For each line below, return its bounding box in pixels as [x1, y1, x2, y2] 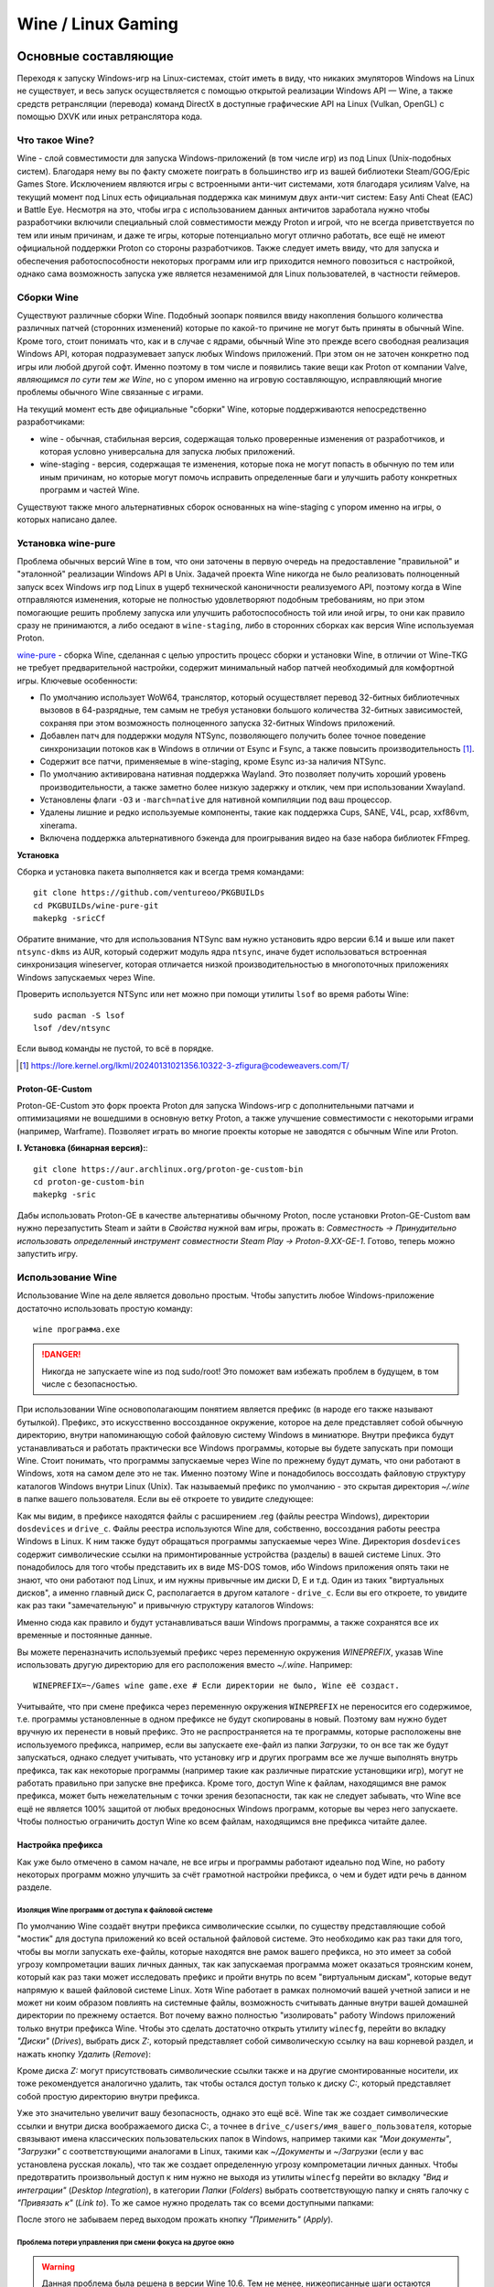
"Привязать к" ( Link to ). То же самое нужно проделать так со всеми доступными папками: [16, 2196, 374, 2208]
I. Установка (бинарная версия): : [16, 1143, 148, 1154]
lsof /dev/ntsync [33, 1023, 111, 1033]
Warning [41, 2260, 75, 2272]
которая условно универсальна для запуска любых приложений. [39, 446, 295, 456]
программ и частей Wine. [39, 485, 141, 496]
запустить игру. [16, 1249, 79, 1259]
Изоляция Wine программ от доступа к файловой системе [16, 1906, 213, 1916]
